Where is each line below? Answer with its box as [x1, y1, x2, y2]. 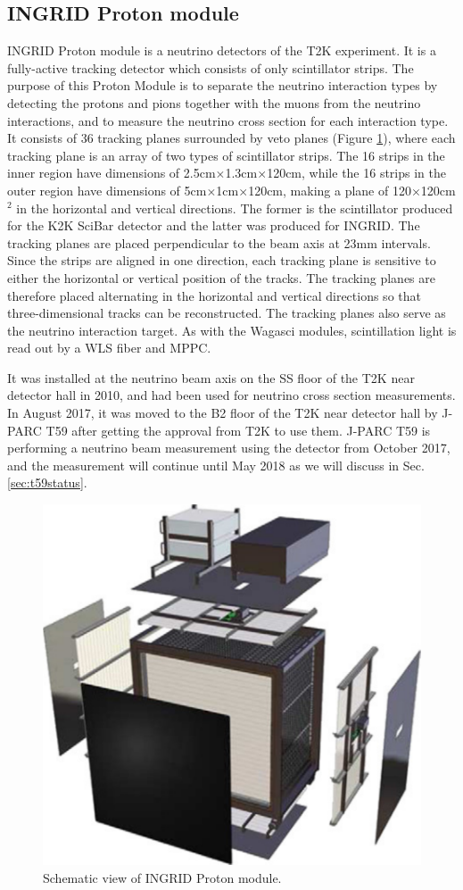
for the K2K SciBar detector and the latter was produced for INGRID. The [7, 216, 420, 235]
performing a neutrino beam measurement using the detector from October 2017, [7, 438, 451, 457]
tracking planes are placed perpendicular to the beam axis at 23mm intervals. [7, 233, 431, 252]
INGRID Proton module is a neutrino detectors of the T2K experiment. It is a [7, 41, 436, 60]
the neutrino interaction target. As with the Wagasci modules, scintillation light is [7, 320, 457, 339]
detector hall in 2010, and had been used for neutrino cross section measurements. [7, 386, 456, 404]
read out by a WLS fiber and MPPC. [7, 338, 211, 357]
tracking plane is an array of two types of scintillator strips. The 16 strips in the [7, 146, 445, 164]
